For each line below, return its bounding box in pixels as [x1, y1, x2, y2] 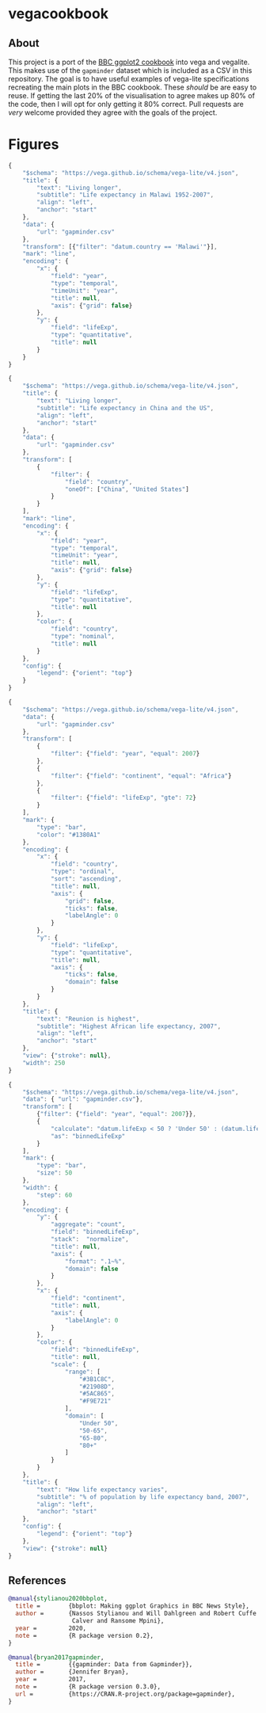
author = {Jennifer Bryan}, [15, 1668, 129, 1676]
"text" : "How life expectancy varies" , [36, 1486, 169, 1494]
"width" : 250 [22, 1059, 66, 1067]
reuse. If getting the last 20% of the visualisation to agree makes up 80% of [8, 91, 256, 100]
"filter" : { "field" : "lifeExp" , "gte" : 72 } [50, 794, 196, 802]
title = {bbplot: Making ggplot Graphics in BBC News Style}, [15, 1602, 249, 1610]
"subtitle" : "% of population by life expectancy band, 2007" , [36, 1493, 249, 1501]
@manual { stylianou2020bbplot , [8, 1595, 108, 1603]
